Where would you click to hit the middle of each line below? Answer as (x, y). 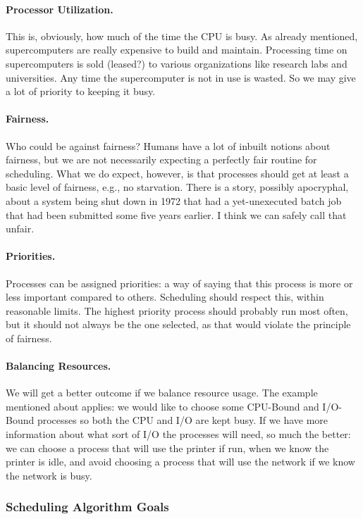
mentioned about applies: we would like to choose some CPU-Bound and (162, 406)
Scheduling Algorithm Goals (87, 507)
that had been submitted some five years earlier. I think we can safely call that (176, 214)
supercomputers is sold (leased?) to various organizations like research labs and (177, 63)
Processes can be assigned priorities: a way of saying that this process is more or (179, 283)
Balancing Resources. (59, 366)
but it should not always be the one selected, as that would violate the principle (178, 324)
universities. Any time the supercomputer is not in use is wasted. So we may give (181, 77)
